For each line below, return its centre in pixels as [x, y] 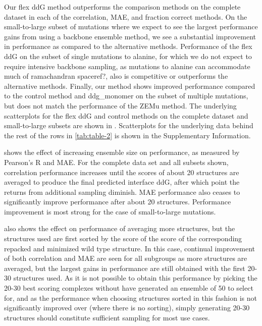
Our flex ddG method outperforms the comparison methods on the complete [122, 7]
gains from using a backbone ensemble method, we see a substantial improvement [130, 36]
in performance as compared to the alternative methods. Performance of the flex [128, 46]
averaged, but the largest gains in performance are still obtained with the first [125, 268]
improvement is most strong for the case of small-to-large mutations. [110, 211]
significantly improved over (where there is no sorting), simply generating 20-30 [127, 308]
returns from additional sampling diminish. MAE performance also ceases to [122, 192]
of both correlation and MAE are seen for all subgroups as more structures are [126, 258]
